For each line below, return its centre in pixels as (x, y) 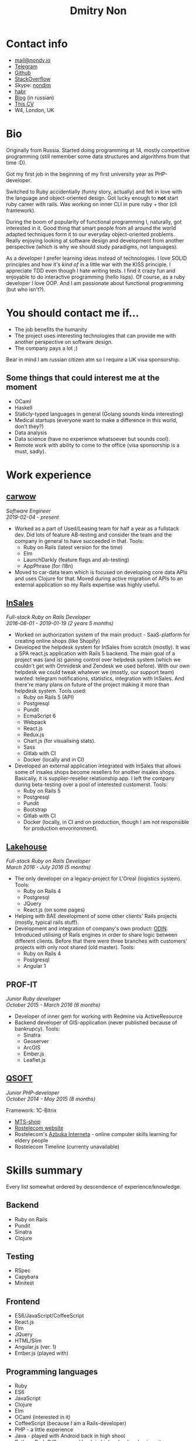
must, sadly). (30, 451)
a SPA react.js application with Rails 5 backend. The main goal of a (95, 654)
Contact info (37, 44)
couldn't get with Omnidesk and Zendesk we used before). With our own (102, 666)
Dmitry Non (98, 11)
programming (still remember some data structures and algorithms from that (98, 156)
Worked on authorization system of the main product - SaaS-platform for (102, 635)
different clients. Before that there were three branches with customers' (101, 941)
